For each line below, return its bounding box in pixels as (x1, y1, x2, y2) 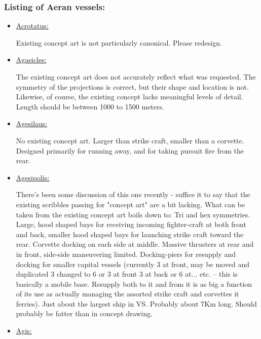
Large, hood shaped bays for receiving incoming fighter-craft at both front (16, 219, 246, 230)
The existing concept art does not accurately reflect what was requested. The (16, 71, 256, 82)
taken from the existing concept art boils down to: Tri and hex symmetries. (16, 209, 250, 219)
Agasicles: (16, 54, 47, 65)
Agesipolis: (16, 172, 50, 182)
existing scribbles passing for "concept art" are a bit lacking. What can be (16, 199, 245, 209)
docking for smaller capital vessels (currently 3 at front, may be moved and (16, 258, 249, 269)
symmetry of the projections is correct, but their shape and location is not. (16, 81, 249, 92)
